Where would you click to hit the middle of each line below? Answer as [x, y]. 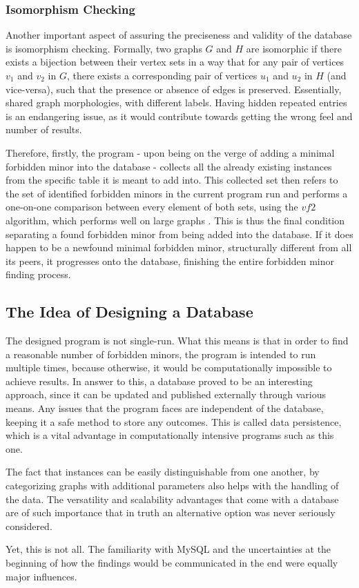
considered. [29, 526]
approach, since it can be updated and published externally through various [166, 394]
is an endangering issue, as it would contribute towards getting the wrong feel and [179, 116]
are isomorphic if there [294, 48]
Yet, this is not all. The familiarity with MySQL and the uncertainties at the [168, 549]
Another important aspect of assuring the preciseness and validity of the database [179, 35]
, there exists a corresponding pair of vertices [162, 75]
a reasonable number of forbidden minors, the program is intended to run [161, 354]
